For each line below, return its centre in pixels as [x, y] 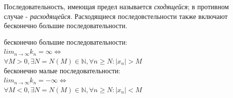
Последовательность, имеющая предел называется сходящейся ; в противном [116, 6]
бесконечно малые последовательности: [62, 70]
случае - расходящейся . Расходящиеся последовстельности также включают [116, 16]
